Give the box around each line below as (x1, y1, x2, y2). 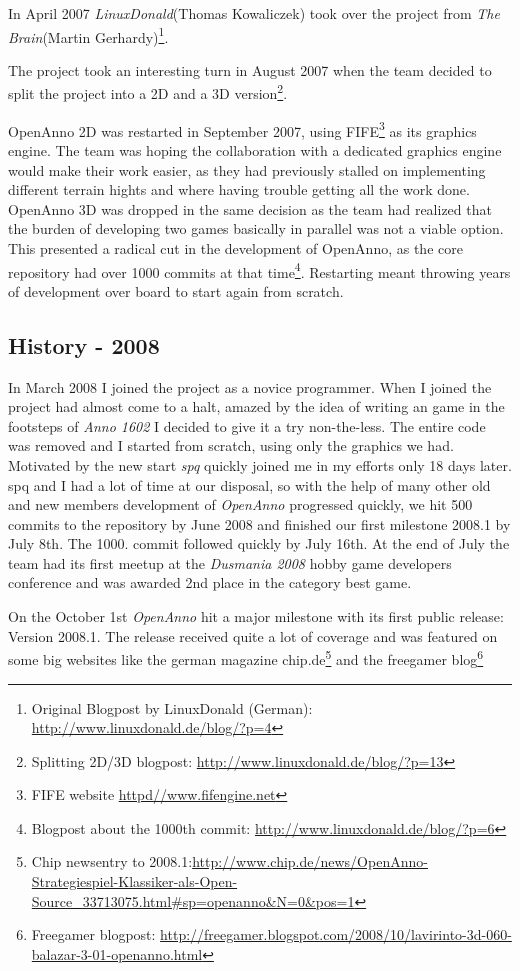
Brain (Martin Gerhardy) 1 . (8, 23, 169, 47)
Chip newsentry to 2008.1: (31, 851, 193, 872)
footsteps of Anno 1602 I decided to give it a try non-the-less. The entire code (8, 415, 486, 436)
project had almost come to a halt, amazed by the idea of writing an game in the (8, 396, 505, 417)
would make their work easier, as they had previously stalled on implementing (8, 159, 486, 180)
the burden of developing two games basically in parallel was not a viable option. (8, 218, 504, 239)
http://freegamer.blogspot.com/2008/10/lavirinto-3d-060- (160, 924, 512, 945)
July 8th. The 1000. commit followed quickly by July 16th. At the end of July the (8, 533, 510, 554)
